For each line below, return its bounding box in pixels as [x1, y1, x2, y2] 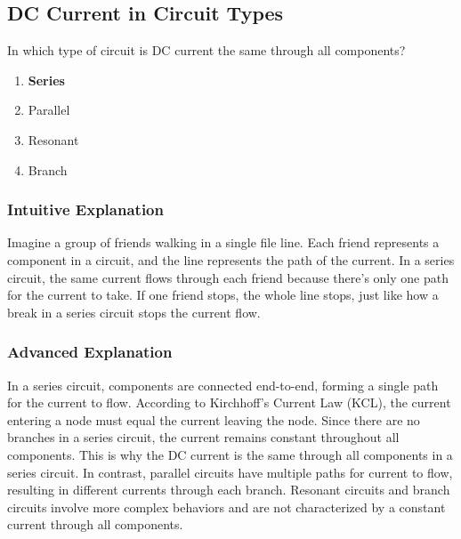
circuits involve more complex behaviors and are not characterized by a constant [7, 497, 446, 516]
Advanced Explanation [7, 341, 173, 363]
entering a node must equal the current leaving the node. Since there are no [7, 410, 420, 429]
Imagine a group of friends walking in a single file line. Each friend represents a [7, 233, 440, 252]
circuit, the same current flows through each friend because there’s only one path [7, 268, 449, 286]
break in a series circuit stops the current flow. [7, 302, 261, 321]
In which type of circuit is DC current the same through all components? [7, 41, 406, 60]
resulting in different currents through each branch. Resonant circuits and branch [7, 480, 450, 499]
